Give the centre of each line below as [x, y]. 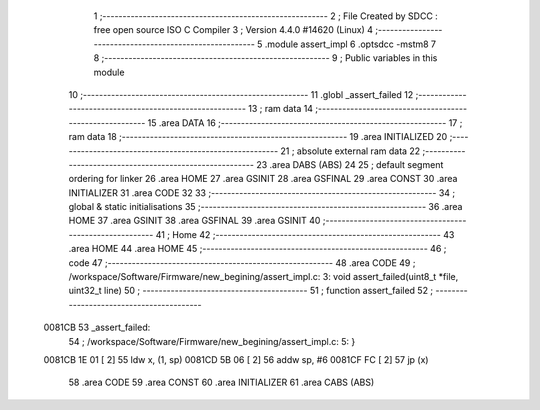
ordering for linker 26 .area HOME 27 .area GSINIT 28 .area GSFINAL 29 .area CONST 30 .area [263, 179]
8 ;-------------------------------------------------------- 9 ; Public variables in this [265, 58]
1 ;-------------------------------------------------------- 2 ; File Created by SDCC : [266, 16]
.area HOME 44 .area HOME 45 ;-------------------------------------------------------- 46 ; [257, 249]
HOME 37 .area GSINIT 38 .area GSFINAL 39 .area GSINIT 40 [194, 221]
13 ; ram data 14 [281, 109]
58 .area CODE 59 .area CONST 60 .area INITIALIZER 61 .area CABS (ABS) [221, 382]
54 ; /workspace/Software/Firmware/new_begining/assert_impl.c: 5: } [212, 341]
